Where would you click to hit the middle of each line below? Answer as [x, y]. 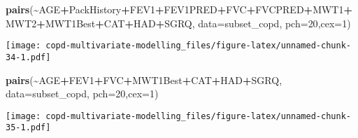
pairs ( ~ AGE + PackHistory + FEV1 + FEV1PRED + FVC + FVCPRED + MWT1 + [179, 9]
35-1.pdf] [28, 128]
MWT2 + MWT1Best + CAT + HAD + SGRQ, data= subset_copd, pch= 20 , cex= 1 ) [178, 23]
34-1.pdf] [28, 57]
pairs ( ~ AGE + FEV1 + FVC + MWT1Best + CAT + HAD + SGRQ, [144, 80]
